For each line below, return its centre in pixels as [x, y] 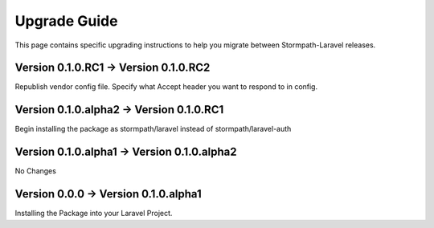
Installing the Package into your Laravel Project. [94, 214]
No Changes [35, 171]
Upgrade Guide [66, 21]
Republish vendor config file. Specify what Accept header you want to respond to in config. [166, 87]
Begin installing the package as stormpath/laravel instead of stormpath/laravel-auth [153, 129]
